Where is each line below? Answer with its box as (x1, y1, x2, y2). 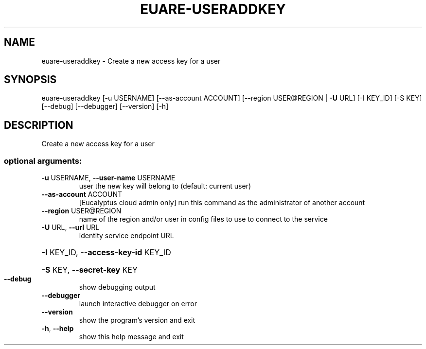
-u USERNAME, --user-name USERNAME (41, 174, 176, 182)
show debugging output (79, 283, 156, 292)
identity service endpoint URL (79, 231, 174, 240)
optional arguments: (4, 156, 82, 166)
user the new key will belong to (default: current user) (79, 182, 251, 191)
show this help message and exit (79, 332, 184, 341)
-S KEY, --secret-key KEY (41, 265, 138, 275)
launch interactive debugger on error (79, 299, 197, 308)
